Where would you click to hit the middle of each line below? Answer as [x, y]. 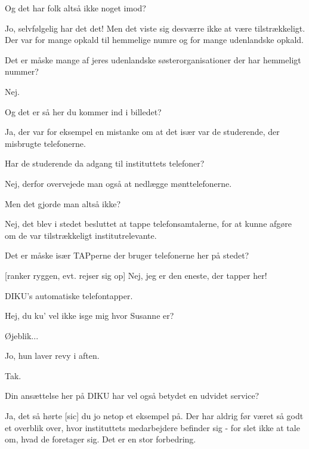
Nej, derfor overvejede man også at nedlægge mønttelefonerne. [118, 183]
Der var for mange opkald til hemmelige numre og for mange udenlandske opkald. [154, 40]
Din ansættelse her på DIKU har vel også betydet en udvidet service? [132, 396]
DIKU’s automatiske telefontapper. [69, 295]
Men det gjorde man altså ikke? [63, 203]
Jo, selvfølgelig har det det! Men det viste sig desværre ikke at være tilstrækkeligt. [155, 28]
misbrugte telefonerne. [45, 143]
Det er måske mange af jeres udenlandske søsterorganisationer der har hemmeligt [153, 59]
